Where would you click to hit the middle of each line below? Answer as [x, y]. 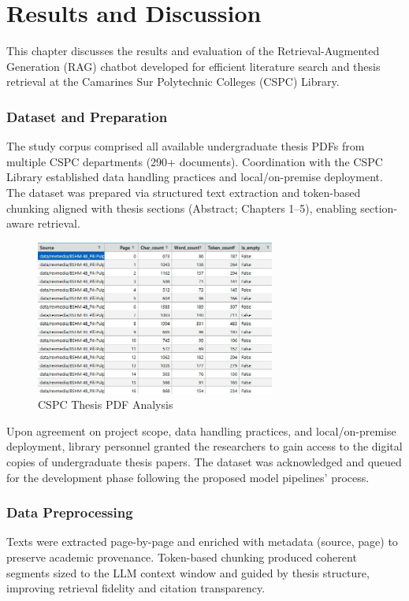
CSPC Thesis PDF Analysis [106, 404]
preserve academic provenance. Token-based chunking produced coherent [182, 557]
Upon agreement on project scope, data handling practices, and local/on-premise [201, 430]
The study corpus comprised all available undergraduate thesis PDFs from [186, 146]
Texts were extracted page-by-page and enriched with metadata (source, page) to [202, 542]
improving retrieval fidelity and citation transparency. [136, 588]
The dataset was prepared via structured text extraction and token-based [184, 192]
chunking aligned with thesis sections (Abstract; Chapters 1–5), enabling [182, 208]
